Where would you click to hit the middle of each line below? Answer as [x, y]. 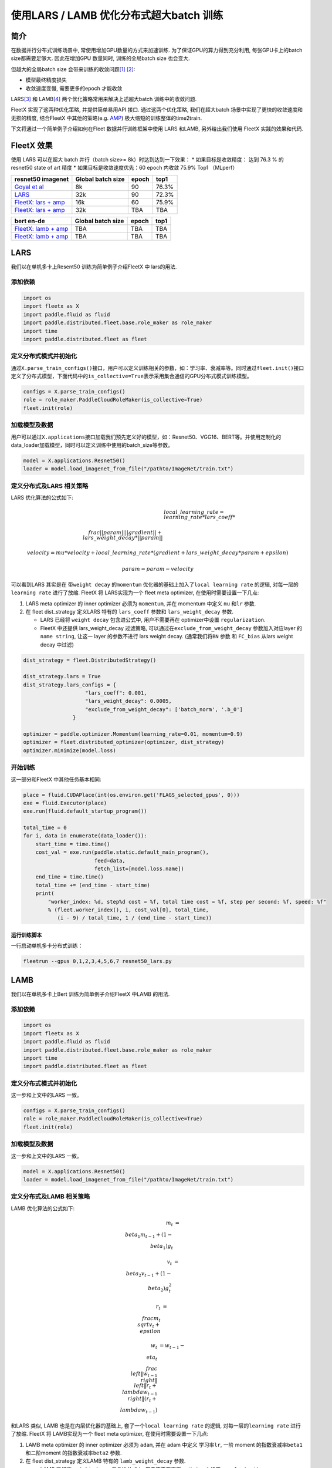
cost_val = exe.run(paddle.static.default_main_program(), [122, 852]
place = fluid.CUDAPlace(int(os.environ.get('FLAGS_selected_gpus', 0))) [131, 795]
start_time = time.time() [73, 844]
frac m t [151, 1319]
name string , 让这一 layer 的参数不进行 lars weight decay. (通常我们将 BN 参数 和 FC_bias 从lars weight [167, 637]
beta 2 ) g [158, 1289]
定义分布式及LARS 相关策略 [50, 486]
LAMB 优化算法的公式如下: [43, 1208]
